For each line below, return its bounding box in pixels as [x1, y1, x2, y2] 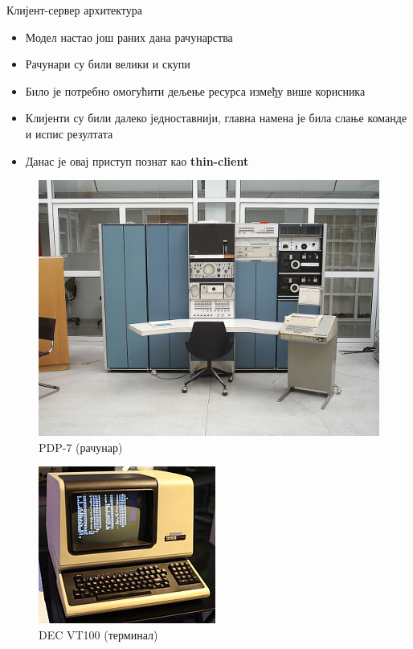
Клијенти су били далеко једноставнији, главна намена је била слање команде [25, 109, 407, 126]
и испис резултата [25, 125, 113, 142]
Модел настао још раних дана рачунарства [25, 28, 233, 45]
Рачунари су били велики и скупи [25, 55, 190, 72]
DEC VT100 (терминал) [39, 626, 158, 643]
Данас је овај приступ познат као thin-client [25, 152, 249, 169]
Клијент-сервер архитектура [6, 2, 142, 18]
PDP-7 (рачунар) [39, 438, 123, 455]
